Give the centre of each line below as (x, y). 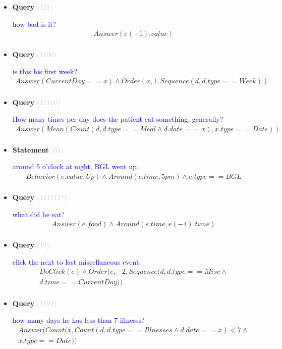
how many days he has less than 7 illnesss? (78, 320)
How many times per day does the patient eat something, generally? (118, 119)
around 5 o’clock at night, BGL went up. (75, 166)
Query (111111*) (40, 197)
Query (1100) (34, 54)
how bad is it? (34, 23)
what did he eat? (38, 214)
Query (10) (31, 245)
